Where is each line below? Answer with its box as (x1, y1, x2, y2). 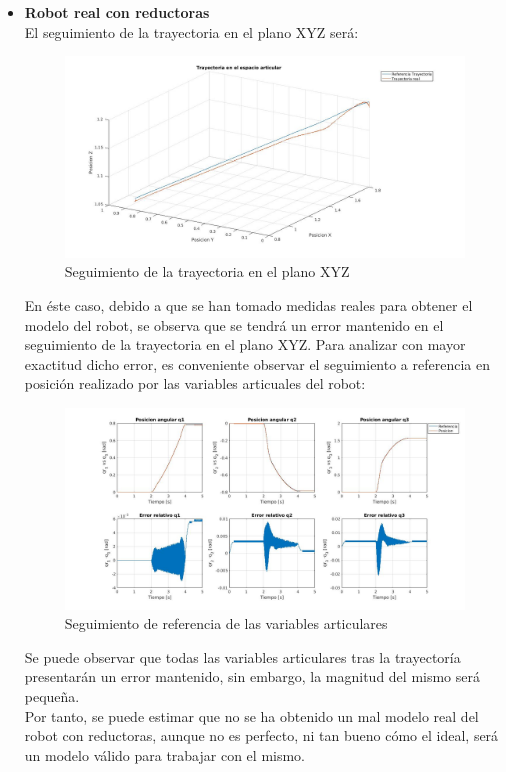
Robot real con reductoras (24, 2, 210, 22)
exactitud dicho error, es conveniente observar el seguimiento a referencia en (24, 353, 490, 374)
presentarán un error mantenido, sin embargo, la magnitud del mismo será (24, 666, 480, 687)
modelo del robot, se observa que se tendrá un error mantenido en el (24, 314, 444, 335)
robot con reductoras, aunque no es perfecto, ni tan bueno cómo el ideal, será (24, 725, 499, 746)
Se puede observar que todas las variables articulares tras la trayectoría (24, 646, 461, 667)
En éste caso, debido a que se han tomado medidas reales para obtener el (24, 295, 473, 316)
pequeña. (24, 686, 80, 707)
